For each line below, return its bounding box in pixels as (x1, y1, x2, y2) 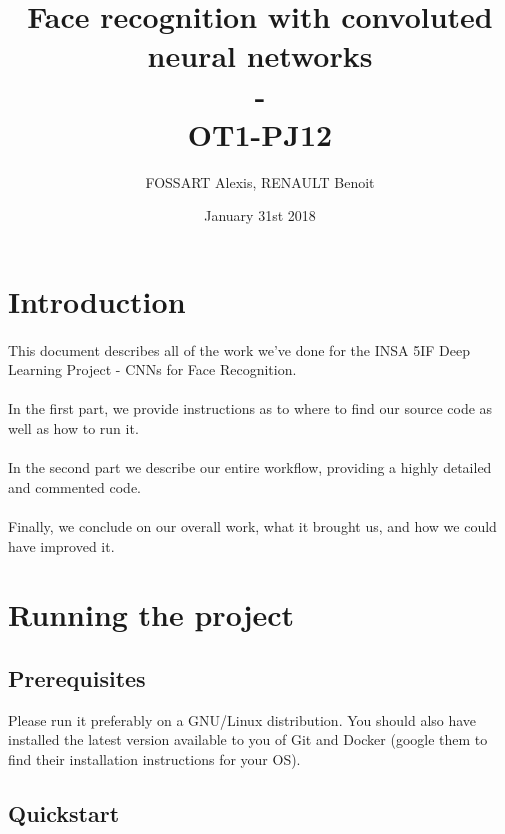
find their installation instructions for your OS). (8, 748, 301, 769)
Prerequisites (8, 662, 146, 693)
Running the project (8, 594, 295, 635)
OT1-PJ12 (187, 113, 333, 154)
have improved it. (8, 535, 115, 556)
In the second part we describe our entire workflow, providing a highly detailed (8, 457, 492, 478)
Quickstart (8, 797, 120, 828)
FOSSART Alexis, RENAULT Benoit (145, 171, 375, 192)
